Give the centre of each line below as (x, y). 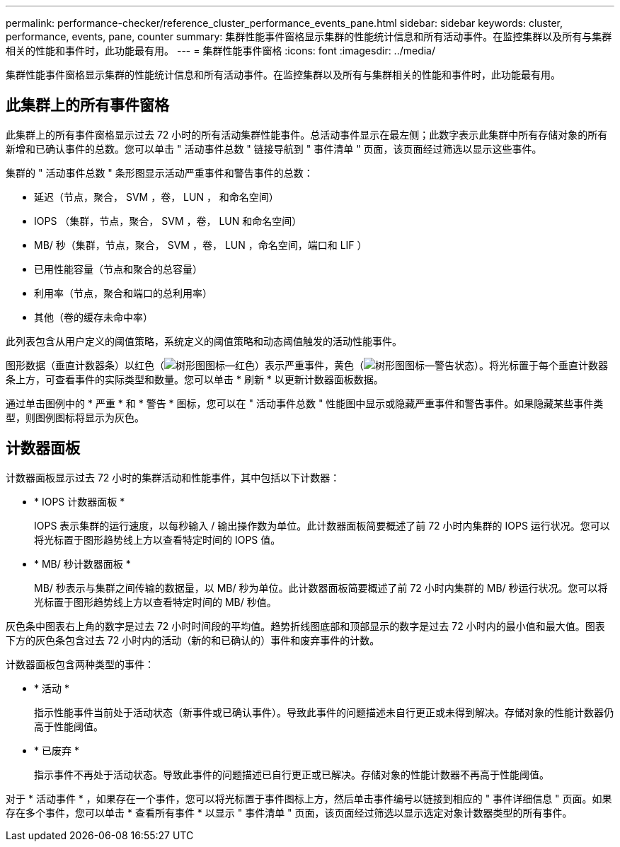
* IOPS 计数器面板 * (80, 501)
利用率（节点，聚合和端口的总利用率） (123, 293)
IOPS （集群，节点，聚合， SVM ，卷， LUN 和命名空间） (168, 221)
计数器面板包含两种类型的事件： (80, 664)
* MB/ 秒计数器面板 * (82, 563)
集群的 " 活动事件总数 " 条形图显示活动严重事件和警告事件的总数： (160, 173)
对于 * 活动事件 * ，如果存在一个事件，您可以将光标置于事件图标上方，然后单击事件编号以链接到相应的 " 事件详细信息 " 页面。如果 (309, 798)
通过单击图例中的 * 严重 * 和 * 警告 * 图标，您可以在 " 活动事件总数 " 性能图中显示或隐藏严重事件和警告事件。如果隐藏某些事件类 (305, 403)
